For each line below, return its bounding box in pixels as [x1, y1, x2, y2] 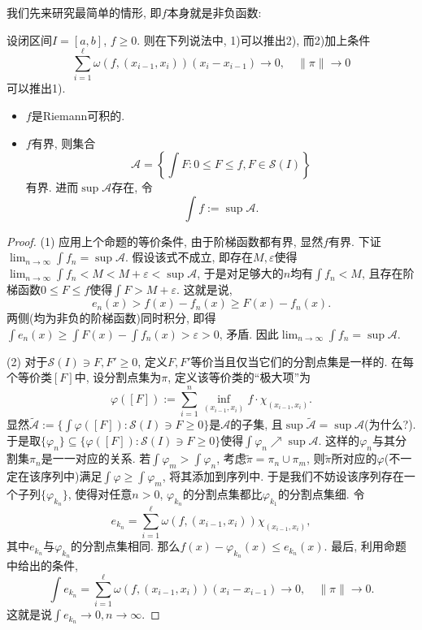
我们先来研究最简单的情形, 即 [7, 4, 162, 20]
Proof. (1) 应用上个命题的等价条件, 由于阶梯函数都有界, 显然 [7, 232, 324, 249]
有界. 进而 [25, 179, 79, 196]
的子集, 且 [230, 416, 283, 433]
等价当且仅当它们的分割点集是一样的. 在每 [190, 352, 415, 369]
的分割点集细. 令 [277, 485, 365, 502]
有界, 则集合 [31, 134, 96, 151]
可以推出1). [7, 80, 66, 97]
